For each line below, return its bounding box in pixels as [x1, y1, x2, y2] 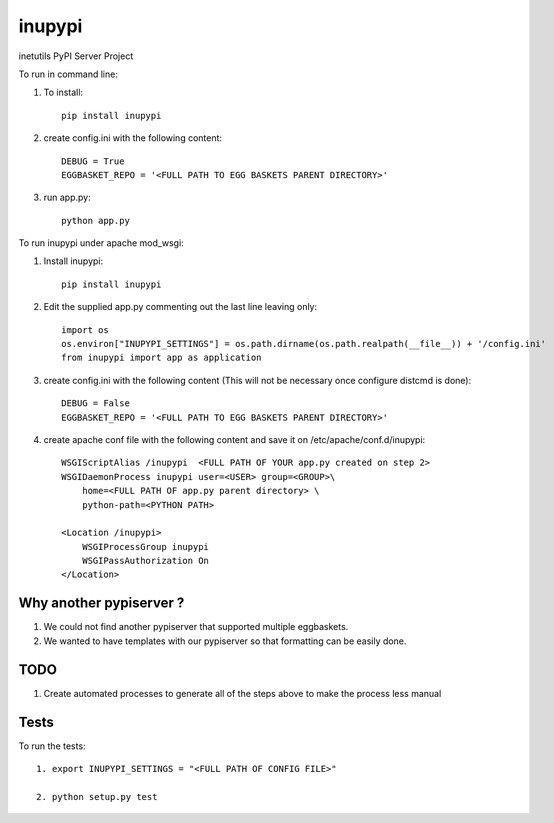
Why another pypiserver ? [18, 595, 185, 612]
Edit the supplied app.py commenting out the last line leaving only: [43, 301, 318, 313]
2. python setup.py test [36, 791, 158, 802]
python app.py [61, 215, 130, 226]
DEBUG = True [61, 155, 125, 167]
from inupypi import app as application [61, 352, 262, 364]
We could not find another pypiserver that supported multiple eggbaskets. [43, 621, 349, 633]
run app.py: [43, 191, 91, 204]
